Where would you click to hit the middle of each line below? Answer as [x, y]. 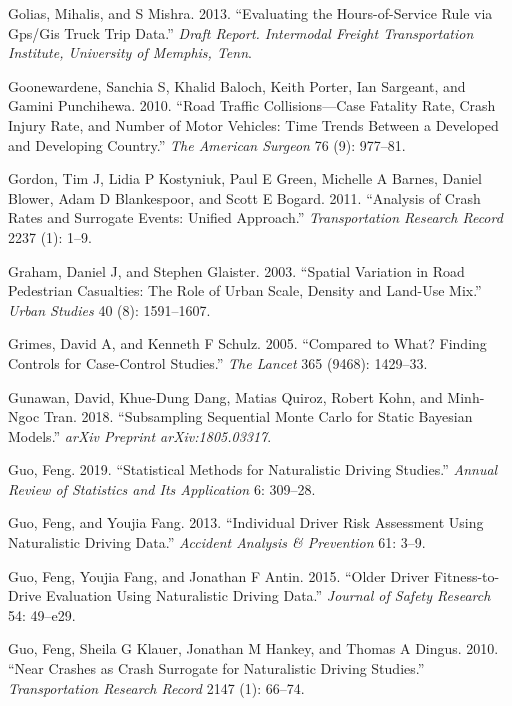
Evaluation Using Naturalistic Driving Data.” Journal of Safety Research [268, 595]
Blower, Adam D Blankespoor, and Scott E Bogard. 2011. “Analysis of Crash [244, 197]
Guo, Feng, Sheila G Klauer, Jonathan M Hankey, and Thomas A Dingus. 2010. [253, 648]
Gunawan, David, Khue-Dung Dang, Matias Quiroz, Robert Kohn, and [225, 396]
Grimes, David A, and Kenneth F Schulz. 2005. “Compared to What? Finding [247, 343]
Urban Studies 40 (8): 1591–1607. [109, 309]
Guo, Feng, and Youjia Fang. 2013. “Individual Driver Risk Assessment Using [246, 522]
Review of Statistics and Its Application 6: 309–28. [162, 488]
